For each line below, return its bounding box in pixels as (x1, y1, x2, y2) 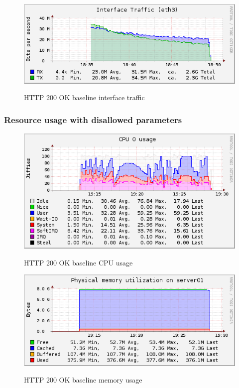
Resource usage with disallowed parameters (4, 113, 182, 126)
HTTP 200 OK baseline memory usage (24, 375, 142, 385)
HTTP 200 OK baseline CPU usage (24, 257, 133, 267)
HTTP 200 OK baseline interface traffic (24, 92, 145, 103)
